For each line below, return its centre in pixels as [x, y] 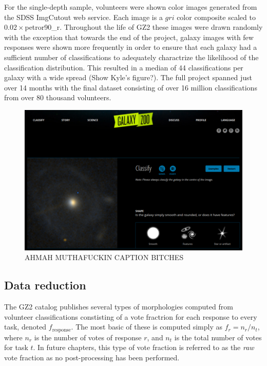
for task [16, 347]
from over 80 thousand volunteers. [58, 97]
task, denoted [25, 327]
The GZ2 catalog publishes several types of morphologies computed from [119, 307]
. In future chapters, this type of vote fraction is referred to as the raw [144, 347]
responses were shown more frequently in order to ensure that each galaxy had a [131, 47]
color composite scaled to [216, 17]
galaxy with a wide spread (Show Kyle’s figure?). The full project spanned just [128, 77]
